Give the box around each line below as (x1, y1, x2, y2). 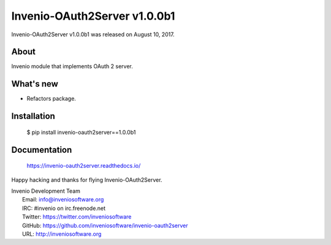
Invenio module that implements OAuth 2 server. (11, 63, 133, 70)
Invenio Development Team (11, 187, 81, 195)
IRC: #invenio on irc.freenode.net (22, 204, 106, 212)
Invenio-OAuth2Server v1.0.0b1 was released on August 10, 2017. (11, 31, 175, 38)
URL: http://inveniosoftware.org (22, 230, 102, 238)
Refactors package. (26, 95, 77, 103)
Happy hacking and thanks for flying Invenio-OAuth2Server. (11, 176, 162, 184)
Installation (11, 111, 55, 122)
